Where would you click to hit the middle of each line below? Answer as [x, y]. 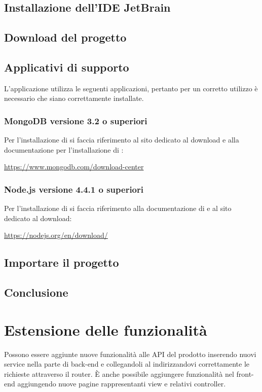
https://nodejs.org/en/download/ [56, 235]
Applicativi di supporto [67, 67]
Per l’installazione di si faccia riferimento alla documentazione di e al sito [118, 208]
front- [245, 373]
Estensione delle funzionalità [106, 329]
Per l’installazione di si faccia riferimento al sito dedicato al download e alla [122, 140]
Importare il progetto [62, 262]
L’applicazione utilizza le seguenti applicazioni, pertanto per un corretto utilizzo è [131, 88]
